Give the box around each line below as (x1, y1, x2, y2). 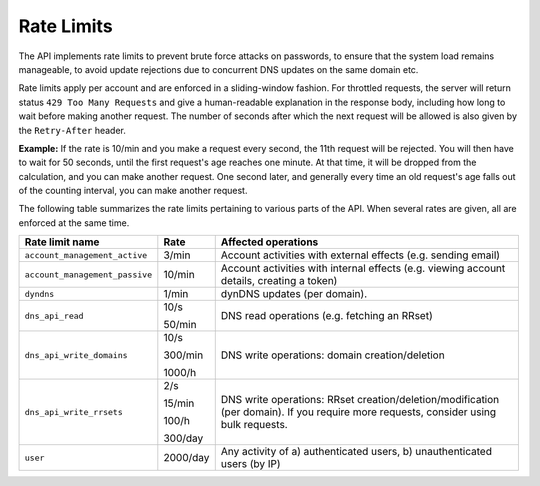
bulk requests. (220, 418, 289, 432)
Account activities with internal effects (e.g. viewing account (220, 261, 506, 275)
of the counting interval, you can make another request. (18, 185, 248, 197)
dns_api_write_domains (24, 350, 129, 360)
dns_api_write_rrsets (24, 406, 124, 417)
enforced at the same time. (18, 216, 130, 229)
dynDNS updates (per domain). (220, 287, 368, 301)
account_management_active (24, 250, 148, 260)
